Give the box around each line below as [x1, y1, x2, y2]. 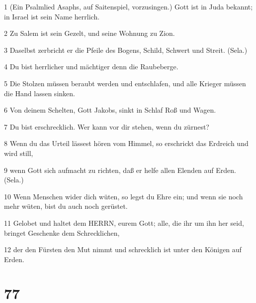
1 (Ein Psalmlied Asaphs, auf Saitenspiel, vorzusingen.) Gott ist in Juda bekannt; [4, 1, 253, 11]
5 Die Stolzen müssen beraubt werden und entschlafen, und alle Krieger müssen [4, 78, 246, 88]
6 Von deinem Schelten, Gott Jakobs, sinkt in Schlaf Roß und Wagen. [4, 105, 216, 115]
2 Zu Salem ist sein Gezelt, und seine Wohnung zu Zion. [4, 28, 175, 38]
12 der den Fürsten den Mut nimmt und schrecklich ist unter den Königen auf [4, 244, 242, 255]
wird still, [4, 148, 33, 158]
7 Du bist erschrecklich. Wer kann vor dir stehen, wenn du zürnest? [4, 121, 209, 132]
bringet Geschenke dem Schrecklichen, [4, 227, 120, 238]
